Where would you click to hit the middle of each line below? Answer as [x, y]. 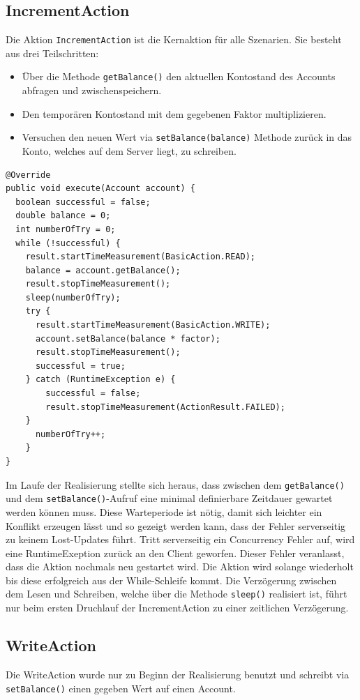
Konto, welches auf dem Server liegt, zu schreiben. [129, 150]
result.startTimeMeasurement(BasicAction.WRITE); [153, 325]
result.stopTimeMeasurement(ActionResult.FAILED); [165, 407]
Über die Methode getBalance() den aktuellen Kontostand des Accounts [179, 76]
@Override [28, 175]
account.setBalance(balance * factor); [128, 338]
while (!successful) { [68, 243]
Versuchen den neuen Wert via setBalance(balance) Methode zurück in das [187, 137]
